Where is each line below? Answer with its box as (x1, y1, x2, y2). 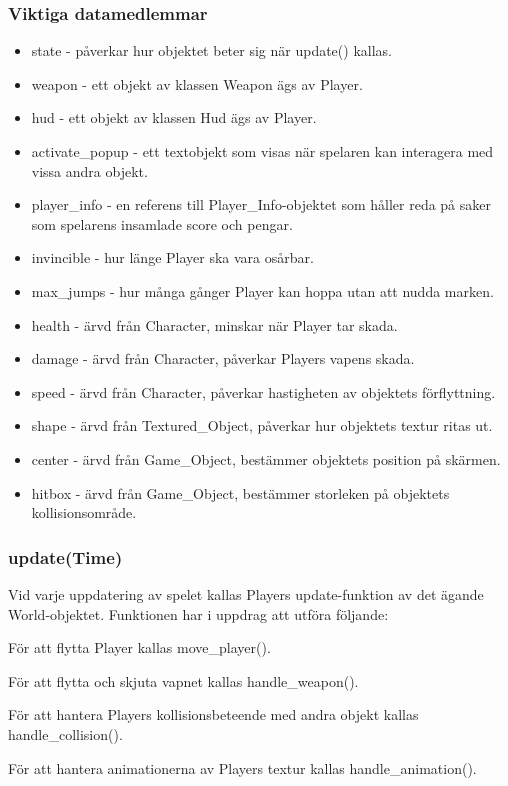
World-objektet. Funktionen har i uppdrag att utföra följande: (8, 603, 389, 624)
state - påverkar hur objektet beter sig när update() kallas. (31, 40, 392, 61)
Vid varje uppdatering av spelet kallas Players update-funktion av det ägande (8, 583, 484, 604)
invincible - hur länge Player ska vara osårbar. (31, 247, 314, 268)
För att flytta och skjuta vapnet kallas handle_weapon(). (8, 670, 359, 691)
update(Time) (8, 544, 123, 569)
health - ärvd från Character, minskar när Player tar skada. (31, 314, 398, 335)
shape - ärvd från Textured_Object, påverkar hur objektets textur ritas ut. (31, 415, 493, 436)
